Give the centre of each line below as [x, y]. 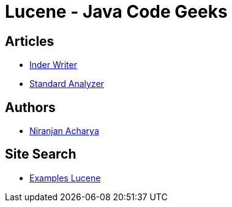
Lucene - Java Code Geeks [116, 12]
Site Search [41, 154]
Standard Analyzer [67, 84]
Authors [30, 107]
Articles [30, 41]
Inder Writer [53, 65]
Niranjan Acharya [64, 131]
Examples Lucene [65, 178]
